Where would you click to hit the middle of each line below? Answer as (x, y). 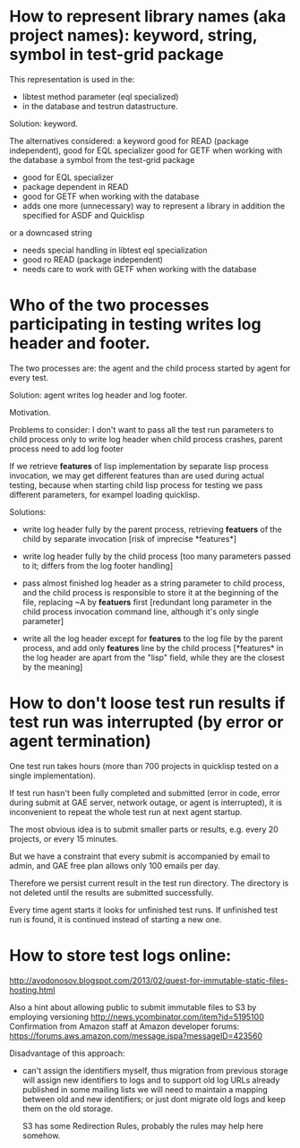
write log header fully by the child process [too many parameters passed (156, 556)
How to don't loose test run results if (147, 703)
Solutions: (28, 511)
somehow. (41, 1135)
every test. (29, 377)
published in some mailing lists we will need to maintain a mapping (145, 1089)
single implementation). (52, 775)
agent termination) (81, 741)
